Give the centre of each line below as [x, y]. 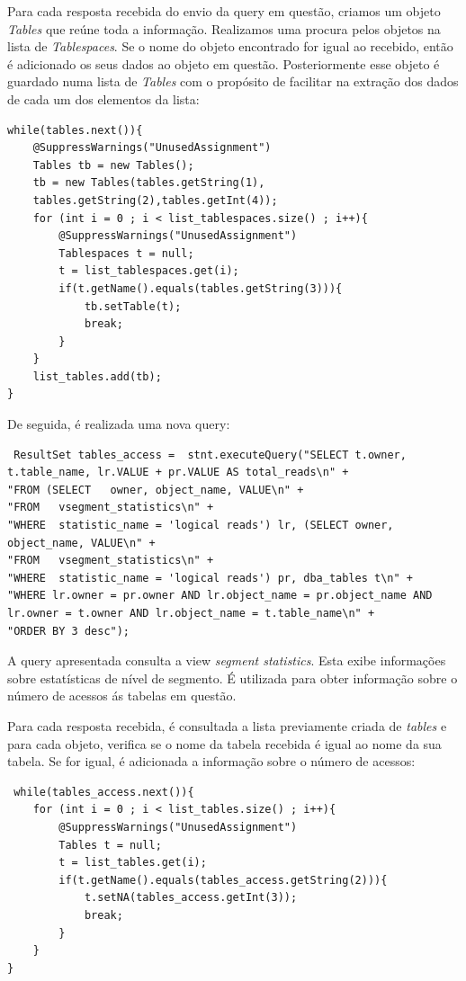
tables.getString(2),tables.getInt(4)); [155, 200]
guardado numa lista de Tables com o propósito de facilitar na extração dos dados [233, 81]
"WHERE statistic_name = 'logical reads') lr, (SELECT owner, [201, 526]
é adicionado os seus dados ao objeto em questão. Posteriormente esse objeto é [224, 63]
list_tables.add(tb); [97, 376]
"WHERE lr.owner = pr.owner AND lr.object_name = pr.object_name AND [220, 596]
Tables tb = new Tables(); [113, 165]
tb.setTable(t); [133, 306]
